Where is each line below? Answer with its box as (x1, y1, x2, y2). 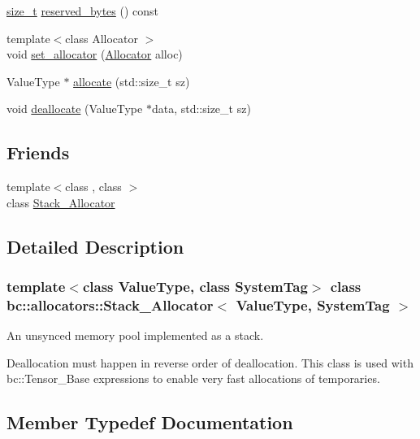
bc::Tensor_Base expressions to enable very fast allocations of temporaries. (6, 370, 380, 387)
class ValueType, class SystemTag (82, 276, 308, 297)
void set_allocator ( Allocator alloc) (6, 46, 183, 63)
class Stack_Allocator (6, 193, 115, 211)
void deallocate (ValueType (6, 100, 143, 117)
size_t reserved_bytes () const (6, 2, 159, 19)
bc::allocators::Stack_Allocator (6, 294, 214, 315)
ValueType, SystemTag (236, 294, 390, 315)
